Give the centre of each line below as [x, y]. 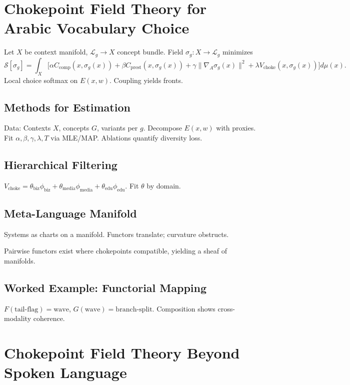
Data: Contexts [27, 128]
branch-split [134, 309]
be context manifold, [56, 52]
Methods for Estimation [67, 107]
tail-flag [26, 309]
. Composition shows [184, 308]
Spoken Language [65, 372]
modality [18, 318]
